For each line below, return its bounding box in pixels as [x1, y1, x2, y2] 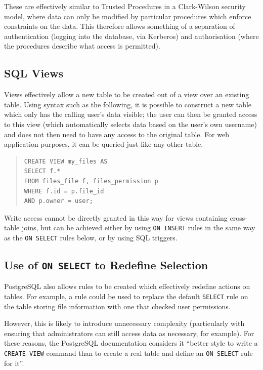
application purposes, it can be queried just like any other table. [4, 139, 203, 149]
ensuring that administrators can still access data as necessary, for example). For [4, 327, 254, 338]
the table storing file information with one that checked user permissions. [4, 301, 231, 311]
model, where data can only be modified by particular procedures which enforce [4, 11, 251, 21]
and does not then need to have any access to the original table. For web [4, 129, 229, 139]
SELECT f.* [24, 168, 61, 175]
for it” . [4, 357, 24, 368]
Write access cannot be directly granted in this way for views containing [4, 212, 228, 223]
